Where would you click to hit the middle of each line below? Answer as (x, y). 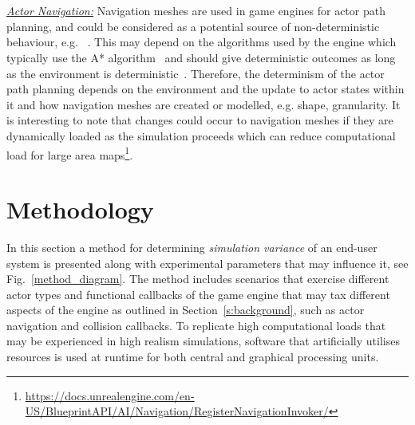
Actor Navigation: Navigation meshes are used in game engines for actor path (196, 11)
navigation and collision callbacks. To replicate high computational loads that (196, 325)
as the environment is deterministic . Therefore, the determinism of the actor (196, 73)
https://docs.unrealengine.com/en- (110, 395)
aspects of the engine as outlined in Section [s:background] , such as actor (186, 310)
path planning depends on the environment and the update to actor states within (206, 89)
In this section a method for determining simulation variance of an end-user (192, 247)
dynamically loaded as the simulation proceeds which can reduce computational (201, 135)
